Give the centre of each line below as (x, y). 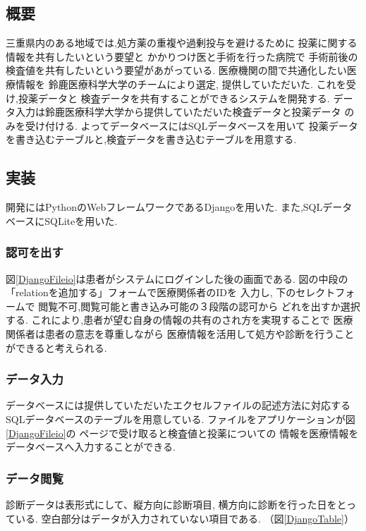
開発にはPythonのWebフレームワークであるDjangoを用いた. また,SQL (164, 207)
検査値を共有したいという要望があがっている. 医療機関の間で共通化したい (176, 70)
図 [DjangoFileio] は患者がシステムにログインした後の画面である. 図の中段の (177, 278)
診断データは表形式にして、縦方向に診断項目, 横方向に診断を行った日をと (176, 504)
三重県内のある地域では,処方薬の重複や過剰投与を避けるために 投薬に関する (182, 43)
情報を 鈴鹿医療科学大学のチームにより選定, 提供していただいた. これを (181, 84)
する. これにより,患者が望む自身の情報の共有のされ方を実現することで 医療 (179, 320)
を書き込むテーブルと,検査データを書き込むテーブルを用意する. (151, 139)
